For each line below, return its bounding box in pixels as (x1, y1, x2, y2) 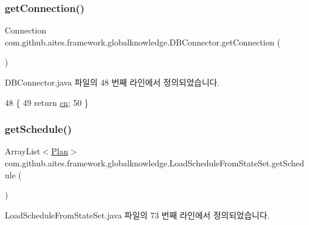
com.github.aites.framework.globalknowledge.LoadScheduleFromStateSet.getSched (5, 157, 304, 169)
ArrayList (5, 145, 41, 157)
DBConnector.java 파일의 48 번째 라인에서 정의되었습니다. (5, 76, 220, 88)
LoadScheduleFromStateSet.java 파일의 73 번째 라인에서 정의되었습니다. (5, 208, 270, 221)
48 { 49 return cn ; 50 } (5, 96, 89, 108)
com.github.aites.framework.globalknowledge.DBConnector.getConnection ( (5, 35, 281, 48)
